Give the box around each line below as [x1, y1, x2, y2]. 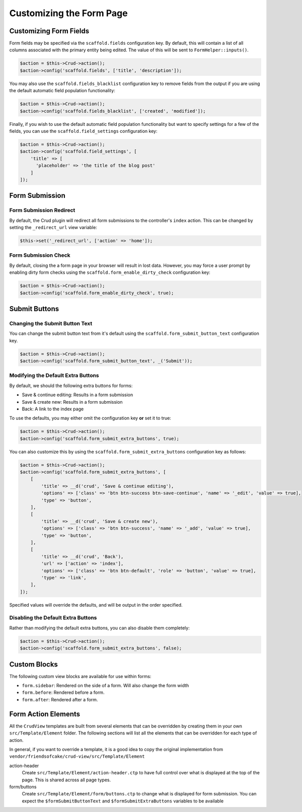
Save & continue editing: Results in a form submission [22, 392, 133, 398]
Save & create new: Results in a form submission [22, 399, 123, 405]
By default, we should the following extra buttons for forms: [9, 383, 133, 389]
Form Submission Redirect [9, 207, 75, 214]
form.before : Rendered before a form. [22, 690, 105, 696]
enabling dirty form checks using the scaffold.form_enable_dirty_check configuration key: [9, 269, 211, 275]
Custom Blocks [9, 660, 58, 669]
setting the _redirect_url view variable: [9, 225, 98, 231]
